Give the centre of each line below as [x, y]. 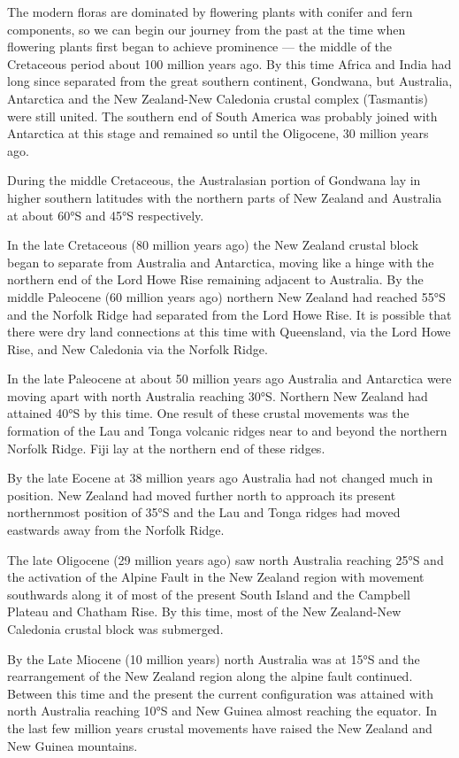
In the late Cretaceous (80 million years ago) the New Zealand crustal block [213, 245]
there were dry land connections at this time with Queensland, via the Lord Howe [229, 332]
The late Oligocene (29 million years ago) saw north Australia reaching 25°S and [226, 559]
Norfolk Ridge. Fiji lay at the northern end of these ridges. [166, 448]
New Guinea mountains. [73, 745]
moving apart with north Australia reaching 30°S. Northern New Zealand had [218, 395]
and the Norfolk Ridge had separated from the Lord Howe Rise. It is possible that [229, 314]
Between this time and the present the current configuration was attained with [221, 693]
